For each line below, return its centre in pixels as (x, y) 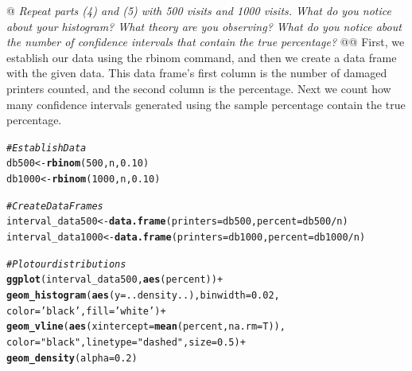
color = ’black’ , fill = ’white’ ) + (86, 311)
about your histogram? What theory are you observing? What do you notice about (204, 26)
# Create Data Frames (55, 206)
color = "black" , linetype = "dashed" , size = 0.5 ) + (126, 342)
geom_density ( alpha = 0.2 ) (72, 358)
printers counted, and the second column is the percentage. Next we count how (199, 88)
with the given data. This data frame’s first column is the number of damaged (197, 73)
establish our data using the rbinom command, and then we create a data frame (202, 57)
